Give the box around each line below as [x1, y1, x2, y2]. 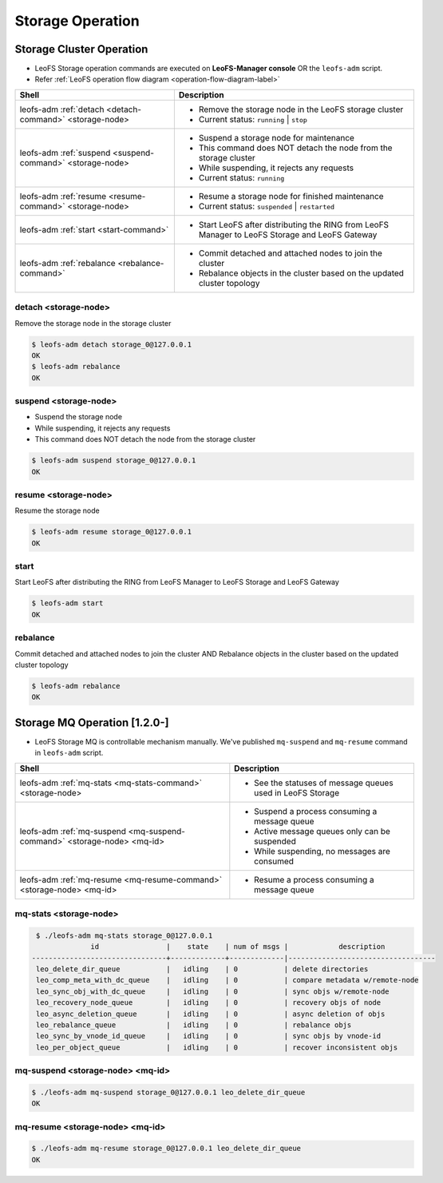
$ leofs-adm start [31, 599, 104, 608]
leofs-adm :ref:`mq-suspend [19, 825, 127, 836]
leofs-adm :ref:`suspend [19, 147, 111, 158]
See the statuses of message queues [254, 777, 394, 788]
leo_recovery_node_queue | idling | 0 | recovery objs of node [36, 998, 382, 1007]
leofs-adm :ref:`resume [19, 190, 107, 201]
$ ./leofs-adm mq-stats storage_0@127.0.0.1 [36, 931, 213, 940]
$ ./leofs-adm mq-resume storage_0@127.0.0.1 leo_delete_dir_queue [31, 1144, 302, 1153]
